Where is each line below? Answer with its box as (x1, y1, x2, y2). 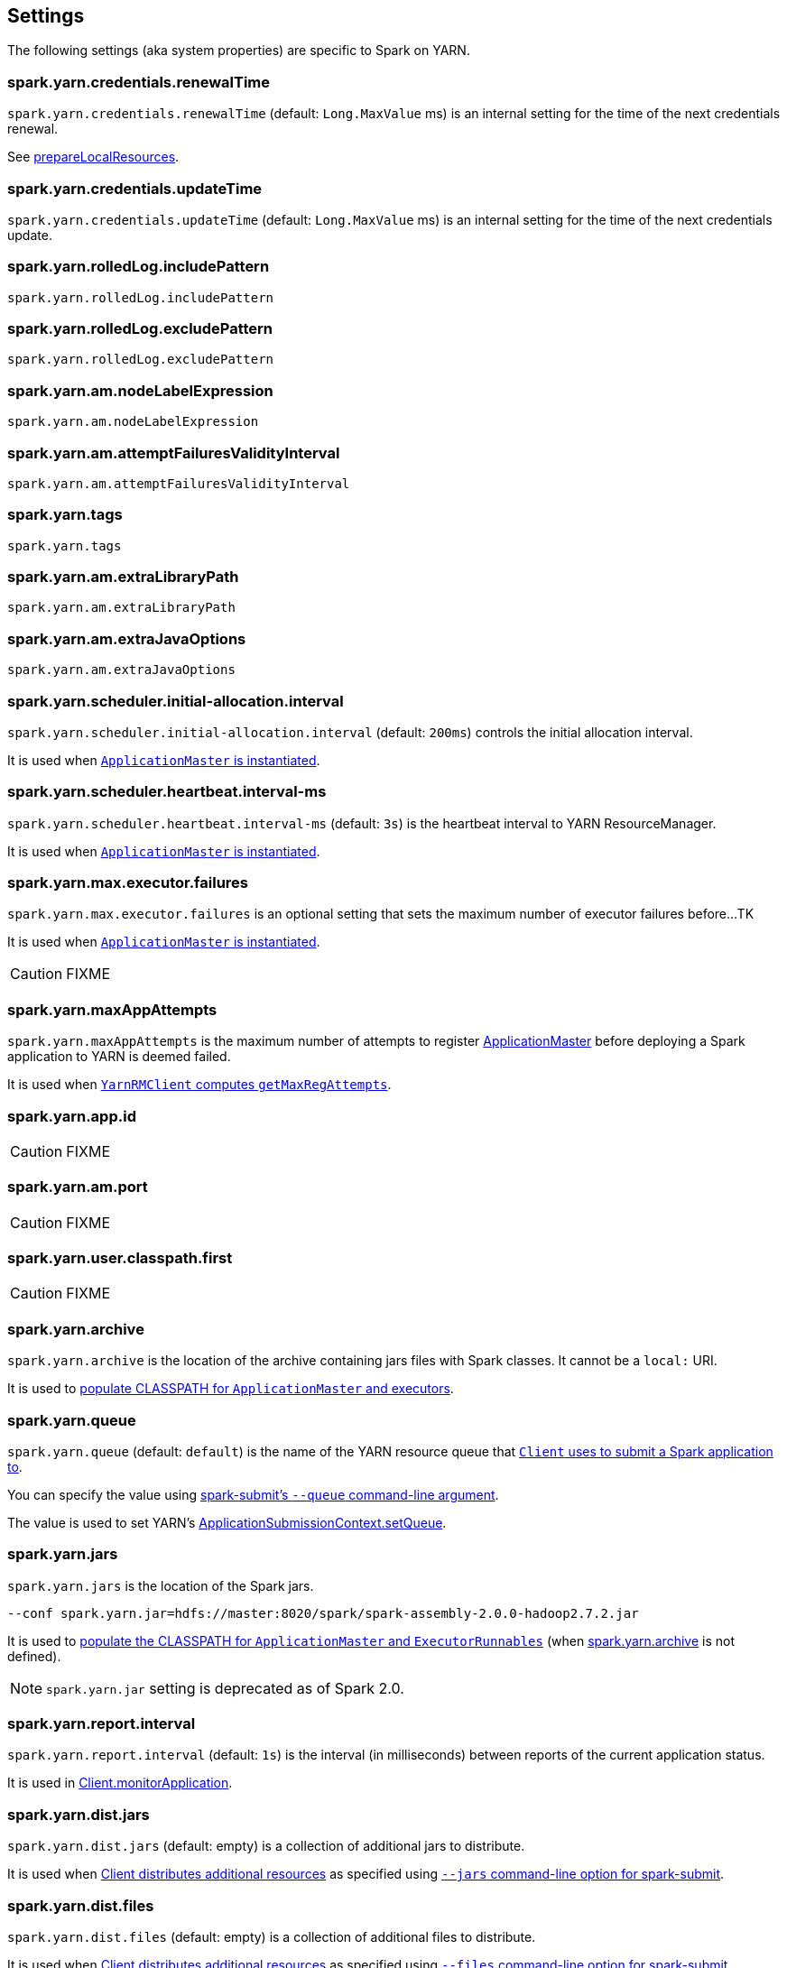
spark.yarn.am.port (7, 1178, 148, 1197)
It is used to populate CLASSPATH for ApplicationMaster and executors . (7, 1381, 454, 1397)
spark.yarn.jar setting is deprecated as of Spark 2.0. (46, 1678, 404, 1697)
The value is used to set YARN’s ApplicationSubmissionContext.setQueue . (7, 1514, 447, 1530)
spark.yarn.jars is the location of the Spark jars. (7, 1577, 314, 1594)
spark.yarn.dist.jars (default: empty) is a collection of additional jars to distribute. (7, 1838, 525, 1854)
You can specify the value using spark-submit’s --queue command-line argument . (7, 1486, 499, 1502)
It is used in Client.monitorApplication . (7, 1775, 233, 1791)
